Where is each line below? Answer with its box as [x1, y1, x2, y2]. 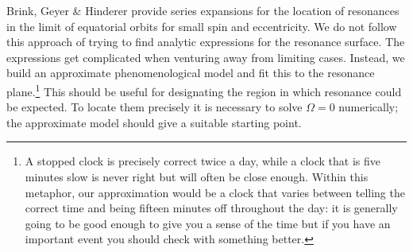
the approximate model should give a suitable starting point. [6, 114, 302, 130]
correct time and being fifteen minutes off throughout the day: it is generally [25, 200, 398, 216]
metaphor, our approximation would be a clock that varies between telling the [25, 184, 405, 200]
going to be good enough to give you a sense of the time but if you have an [25, 215, 391, 231]
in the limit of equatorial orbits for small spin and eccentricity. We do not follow [6, 17, 397, 34]
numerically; [338, 99, 399, 115]
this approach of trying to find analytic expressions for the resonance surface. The [6, 33, 405, 50]
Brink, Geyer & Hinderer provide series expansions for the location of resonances [6, 2, 399, 18]
